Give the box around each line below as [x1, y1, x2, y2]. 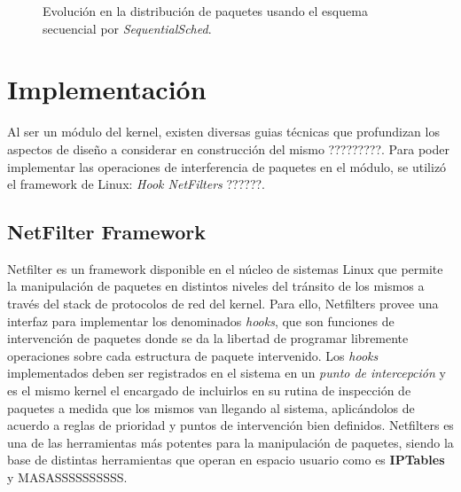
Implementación [7, 71, 207, 107]
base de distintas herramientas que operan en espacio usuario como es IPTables [7, 450, 445, 469]
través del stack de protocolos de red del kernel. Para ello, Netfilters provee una [7, 294, 439, 313]
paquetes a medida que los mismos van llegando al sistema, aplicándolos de [7, 398, 415, 417]
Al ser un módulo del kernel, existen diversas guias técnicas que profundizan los [7, 122, 440, 141]
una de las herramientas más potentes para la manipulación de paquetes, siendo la [7, 433, 454, 451]
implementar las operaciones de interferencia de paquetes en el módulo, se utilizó [7, 157, 447, 176]
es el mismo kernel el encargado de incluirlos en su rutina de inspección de [7, 381, 411, 400]
